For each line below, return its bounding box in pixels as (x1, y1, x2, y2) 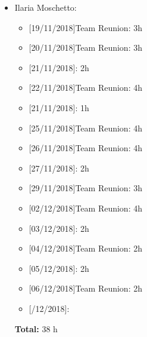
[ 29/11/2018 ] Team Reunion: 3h (29, 182, 142, 194)
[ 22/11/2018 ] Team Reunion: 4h (29, 81, 142, 94)
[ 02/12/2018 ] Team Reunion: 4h (29, 201, 142, 214)
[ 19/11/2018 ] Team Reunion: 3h (29, 21, 142, 33)
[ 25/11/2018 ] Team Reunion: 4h (29, 121, 142, 134)
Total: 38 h (14, 322, 58, 335)
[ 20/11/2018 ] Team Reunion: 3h (29, 41, 142, 54)
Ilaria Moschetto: (14, 1, 77, 13)
